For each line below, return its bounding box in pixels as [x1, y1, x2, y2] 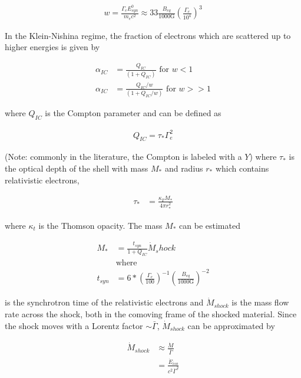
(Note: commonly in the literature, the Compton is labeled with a [5, 150, 242, 163]
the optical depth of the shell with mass [5, 162, 148, 174]
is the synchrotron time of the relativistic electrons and [5, 296, 204, 308]
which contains [215, 162, 269, 174]
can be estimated [179, 219, 240, 231]
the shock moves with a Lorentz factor [5, 319, 143, 331]
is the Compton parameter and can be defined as [45, 107, 221, 119]
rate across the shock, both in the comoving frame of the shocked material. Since [5, 308, 297, 320]
